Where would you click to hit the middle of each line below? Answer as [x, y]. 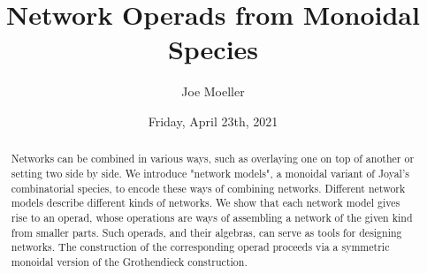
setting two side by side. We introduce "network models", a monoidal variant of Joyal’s [210, 173]
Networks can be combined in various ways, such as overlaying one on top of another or [213, 159]
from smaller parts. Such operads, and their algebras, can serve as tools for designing [206, 232]
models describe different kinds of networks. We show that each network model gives [206, 203]
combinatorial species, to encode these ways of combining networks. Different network [208, 188]
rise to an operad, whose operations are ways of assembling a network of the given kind [212, 217]
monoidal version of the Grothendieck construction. [129, 261]
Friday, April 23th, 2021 [213, 121]
